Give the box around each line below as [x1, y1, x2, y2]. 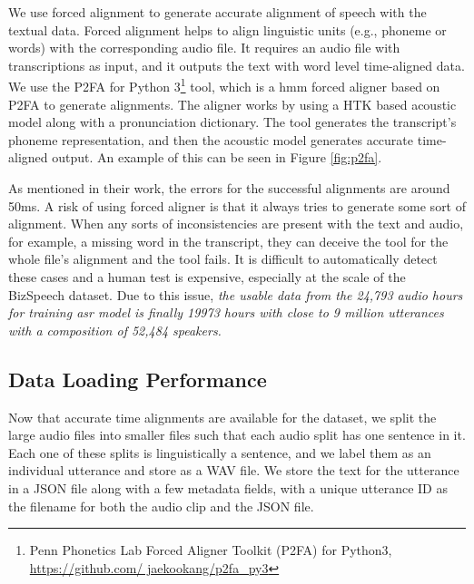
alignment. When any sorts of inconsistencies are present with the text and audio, [8, 214, 464, 233]
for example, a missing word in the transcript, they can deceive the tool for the [8, 231, 449, 250]
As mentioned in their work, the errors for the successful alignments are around [8, 179, 450, 197]
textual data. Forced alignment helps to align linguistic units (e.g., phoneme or [8, 20, 447, 39]
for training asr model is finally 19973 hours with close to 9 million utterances [8, 303, 444, 322]
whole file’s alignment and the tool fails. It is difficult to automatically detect [8, 249, 438, 268]
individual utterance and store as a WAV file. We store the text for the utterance [8, 461, 459, 480]
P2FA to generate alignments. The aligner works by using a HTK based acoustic [8, 94, 457, 113]
